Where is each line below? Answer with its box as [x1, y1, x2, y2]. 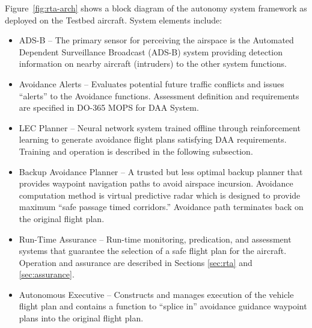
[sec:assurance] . [19, 268, 75, 280]
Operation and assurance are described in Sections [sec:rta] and [19, 256, 252, 268]
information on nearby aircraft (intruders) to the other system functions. [19, 57, 287, 70]
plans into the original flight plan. [19, 312, 144, 324]
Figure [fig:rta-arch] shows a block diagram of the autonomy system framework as [5, 2, 307, 14]
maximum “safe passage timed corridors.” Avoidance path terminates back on [19, 200, 304, 213]
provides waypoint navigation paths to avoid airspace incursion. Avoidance [19, 177, 293, 190]
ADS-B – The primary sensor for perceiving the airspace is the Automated [19, 34, 294, 46]
